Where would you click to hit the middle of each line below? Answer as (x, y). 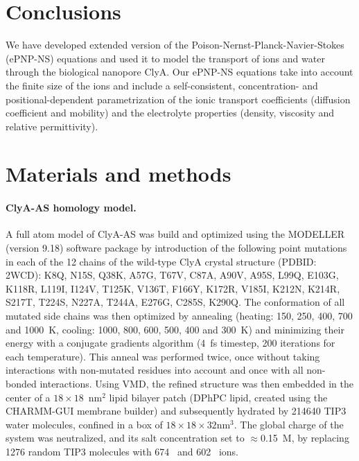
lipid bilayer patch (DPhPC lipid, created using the (218, 397)
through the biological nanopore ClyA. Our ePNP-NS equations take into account (179, 72)
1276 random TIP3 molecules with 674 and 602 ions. (122, 451)
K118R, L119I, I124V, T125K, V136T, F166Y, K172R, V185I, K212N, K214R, (173, 288)
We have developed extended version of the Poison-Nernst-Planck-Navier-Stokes (175, 45)
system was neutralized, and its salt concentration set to (125, 438)
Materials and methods (119, 174)
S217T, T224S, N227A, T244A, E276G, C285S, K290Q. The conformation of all (175, 302)
